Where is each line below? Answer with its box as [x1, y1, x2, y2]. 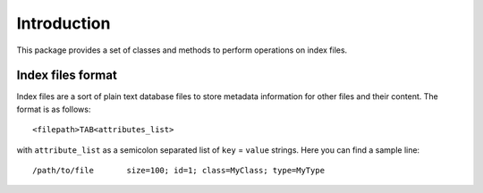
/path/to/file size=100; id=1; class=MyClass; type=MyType [32, 165, 326, 176]
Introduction [16, 13, 111, 33]
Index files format [16, 68, 118, 83]
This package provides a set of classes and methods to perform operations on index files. [16, 45, 348, 55]
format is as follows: [16, 104, 91, 114]
